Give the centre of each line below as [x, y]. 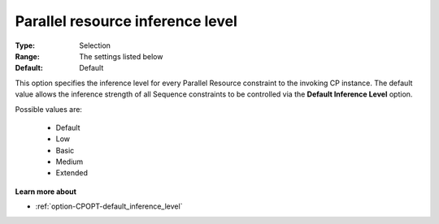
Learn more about [46, 192]
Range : [27, 56]
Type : [25, 45]
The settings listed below [121, 56]
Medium [70, 162]
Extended [72, 173]
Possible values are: [49, 109]
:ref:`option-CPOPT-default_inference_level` [109, 206]
